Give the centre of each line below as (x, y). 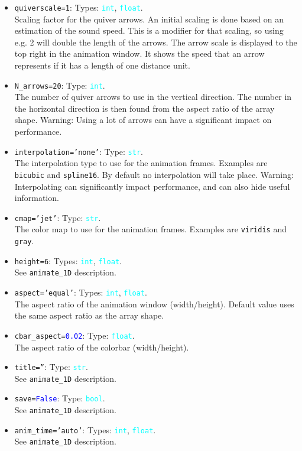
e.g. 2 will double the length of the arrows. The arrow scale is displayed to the (156, 42)
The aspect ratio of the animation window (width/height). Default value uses (154, 304)
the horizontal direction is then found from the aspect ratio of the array (144, 108)
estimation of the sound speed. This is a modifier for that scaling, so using (149, 30)
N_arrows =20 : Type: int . (60, 85)
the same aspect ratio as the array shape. (89, 315)
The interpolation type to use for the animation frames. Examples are (141, 163)
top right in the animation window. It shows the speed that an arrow (139, 53)
